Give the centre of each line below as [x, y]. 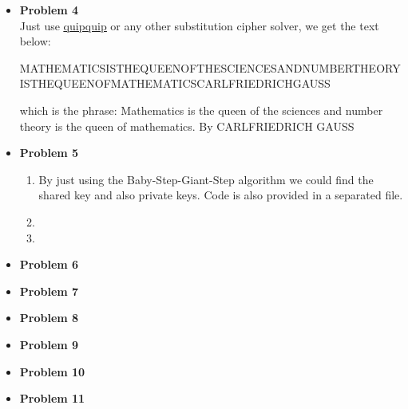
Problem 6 [49, 264]
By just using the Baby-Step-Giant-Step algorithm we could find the [206, 179]
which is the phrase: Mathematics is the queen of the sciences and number [201, 110]
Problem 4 [49, 10]
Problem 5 [49, 153]
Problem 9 [49, 344]
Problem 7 [49, 291]
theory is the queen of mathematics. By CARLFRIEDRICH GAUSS [187, 126]
